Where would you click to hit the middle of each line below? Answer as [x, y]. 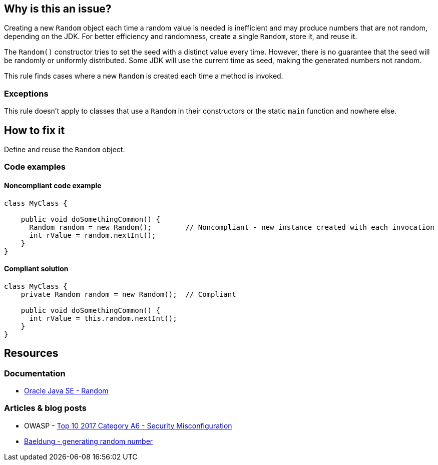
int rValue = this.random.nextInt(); [103, 318]
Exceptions [26, 93]
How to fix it [35, 130]
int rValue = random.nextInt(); [93, 235]
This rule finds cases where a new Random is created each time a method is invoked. [144, 76]
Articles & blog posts [45, 408]
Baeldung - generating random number [89, 441]
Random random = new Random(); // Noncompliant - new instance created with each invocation [232, 227]
